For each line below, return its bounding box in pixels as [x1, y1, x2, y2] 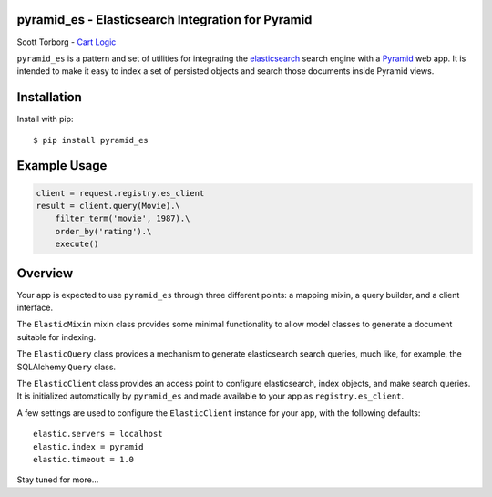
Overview [16, 265, 74, 281]
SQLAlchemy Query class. [16, 361, 117, 372]
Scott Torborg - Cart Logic [16, 36, 117, 47]
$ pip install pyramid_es [33, 135, 149, 145]
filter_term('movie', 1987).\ [55, 213, 190, 223]
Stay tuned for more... [16, 474, 99, 485]
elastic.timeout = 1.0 [33, 454, 135, 464]
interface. [16, 302, 54, 314]
